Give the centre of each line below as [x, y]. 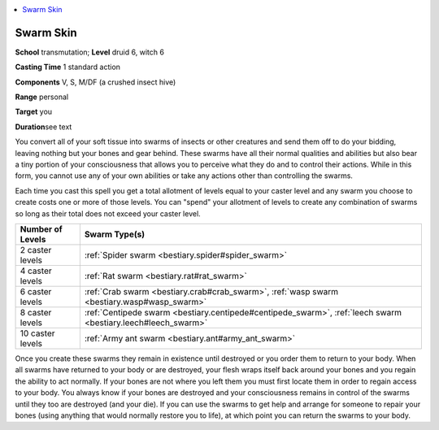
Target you [34, 112]
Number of [41, 229]
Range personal [42, 97]
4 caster [36, 271]
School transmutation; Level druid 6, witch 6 [89, 52]
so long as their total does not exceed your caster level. [108, 213]
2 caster [36, 250]
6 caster [36, 291]
